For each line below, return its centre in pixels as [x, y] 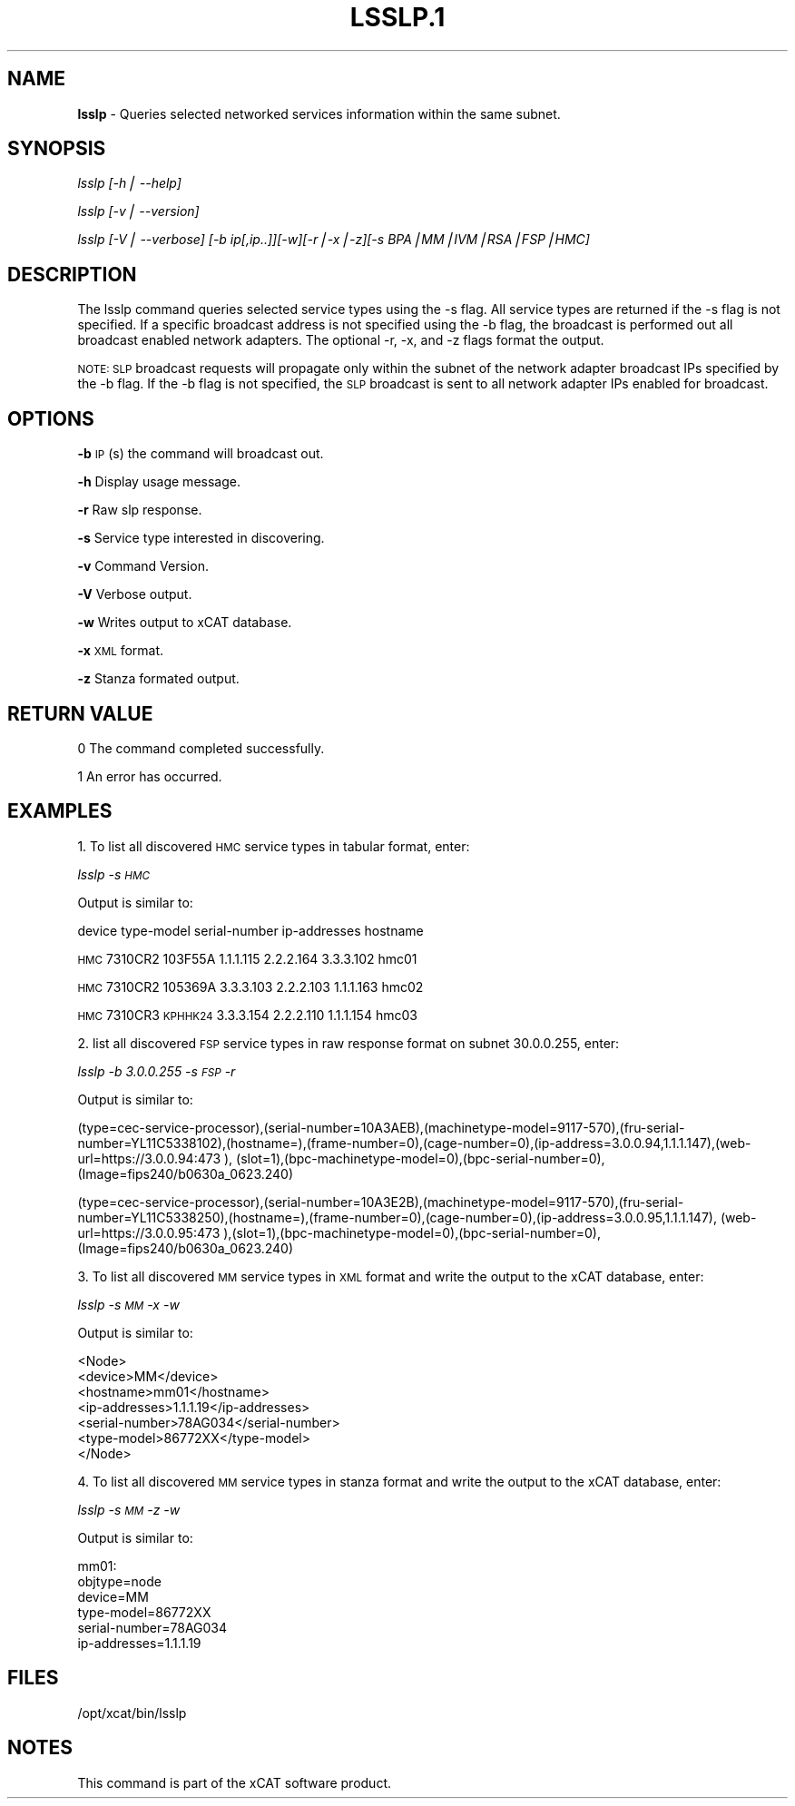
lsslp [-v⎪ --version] [138, 211]
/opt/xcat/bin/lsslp [132, 1713]
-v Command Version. [143, 566]
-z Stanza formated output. [158, 679]
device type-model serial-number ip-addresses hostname [250, 930]
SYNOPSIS [57, 149]
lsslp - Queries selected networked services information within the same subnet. [319, 113]
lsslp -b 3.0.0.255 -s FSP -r [157, 1071]
